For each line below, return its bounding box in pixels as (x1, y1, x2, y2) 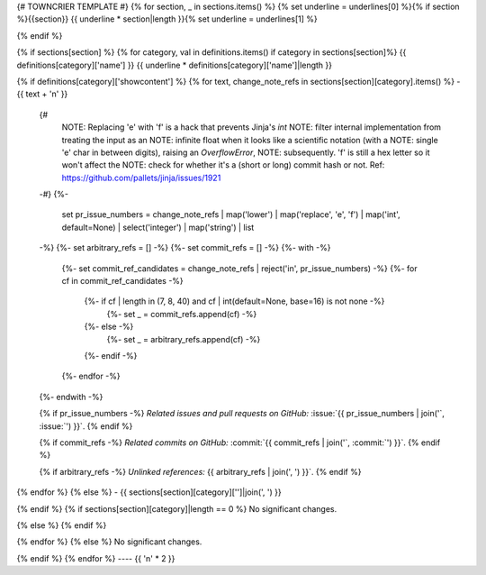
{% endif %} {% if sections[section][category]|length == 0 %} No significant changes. (16, 503, 337, 514)
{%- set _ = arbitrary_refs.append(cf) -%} (106, 333, 261, 344)
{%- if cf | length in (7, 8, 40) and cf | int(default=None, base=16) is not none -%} (84, 296, 385, 306)
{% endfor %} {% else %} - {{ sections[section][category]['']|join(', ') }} (16, 487, 283, 497)
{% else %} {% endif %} (16, 519, 107, 531)
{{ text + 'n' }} (16, 88, 68, 99)
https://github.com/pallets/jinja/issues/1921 (61, 172, 221, 183)
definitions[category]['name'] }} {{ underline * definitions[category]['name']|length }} (16, 59, 333, 70)
